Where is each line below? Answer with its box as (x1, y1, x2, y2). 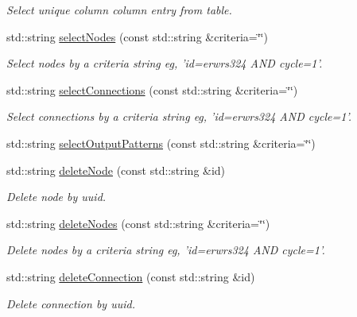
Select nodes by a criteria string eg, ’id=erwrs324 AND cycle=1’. (6, 55, 323, 72)
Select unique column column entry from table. (6, 2, 232, 17)
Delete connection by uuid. (6, 295, 135, 311)
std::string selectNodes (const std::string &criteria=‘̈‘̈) (6, 28, 268, 44)
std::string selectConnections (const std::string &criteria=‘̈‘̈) (6, 81, 298, 98)
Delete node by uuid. (6, 188, 107, 205)
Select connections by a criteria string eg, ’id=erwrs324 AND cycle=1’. (6, 108, 352, 125)
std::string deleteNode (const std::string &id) (6, 161, 226, 178)
